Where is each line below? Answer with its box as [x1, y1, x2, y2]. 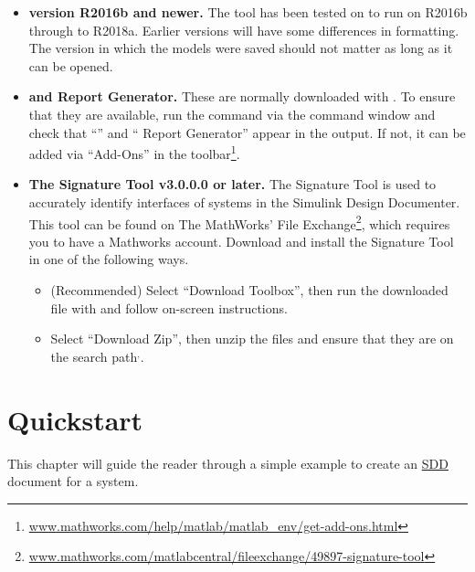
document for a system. [7, 471, 139, 491]
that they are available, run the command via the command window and [28, 104, 436, 123]
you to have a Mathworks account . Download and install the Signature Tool [28, 231, 454, 250]
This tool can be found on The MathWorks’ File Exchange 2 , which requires [28, 211, 450, 233]
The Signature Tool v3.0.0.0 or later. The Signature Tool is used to [28, 175, 437, 194]
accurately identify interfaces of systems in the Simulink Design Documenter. [28, 193, 460, 211]
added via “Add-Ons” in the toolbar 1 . [28, 142, 240, 163]
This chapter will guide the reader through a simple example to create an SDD [7, 453, 449, 472]
